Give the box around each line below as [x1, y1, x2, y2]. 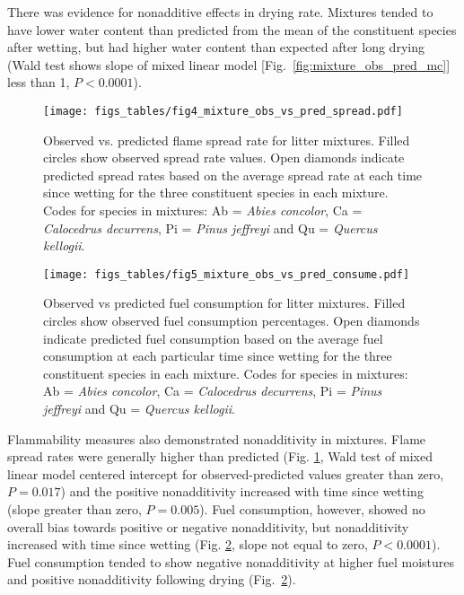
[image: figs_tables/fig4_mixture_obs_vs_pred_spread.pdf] [43, 104, 403, 118]
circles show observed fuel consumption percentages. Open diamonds [43, 311, 420, 330]
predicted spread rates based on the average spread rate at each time [43, 165, 423, 184]
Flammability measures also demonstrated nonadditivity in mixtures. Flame [7, 429, 426, 448]
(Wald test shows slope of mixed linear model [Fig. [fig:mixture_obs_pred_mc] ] [7, 55, 451, 74]
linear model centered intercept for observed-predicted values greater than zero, [7, 464, 444, 483]
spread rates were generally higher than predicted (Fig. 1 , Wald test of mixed [7, 447, 433, 466]
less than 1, [7, 73, 70, 92]
